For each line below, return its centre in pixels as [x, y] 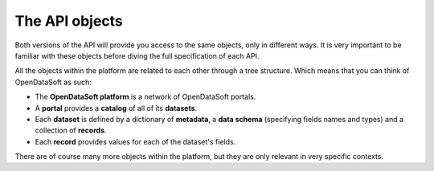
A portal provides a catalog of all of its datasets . [116, 108]
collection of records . [71, 130]
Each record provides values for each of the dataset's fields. [135, 141]
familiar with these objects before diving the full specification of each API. [137, 55]
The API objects [69, 21]
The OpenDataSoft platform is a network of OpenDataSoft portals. [145, 97]
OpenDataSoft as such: [53, 82]
